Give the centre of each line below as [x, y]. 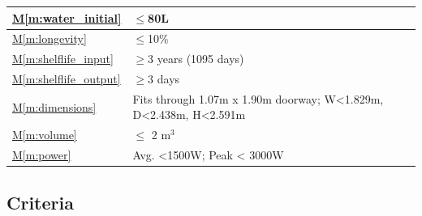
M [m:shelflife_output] [67, 79]
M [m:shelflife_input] [63, 59]
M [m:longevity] [50, 38]
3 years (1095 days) [196, 59]
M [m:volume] [45, 135]
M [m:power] [42, 155]
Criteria [40, 202]
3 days [164, 79]
